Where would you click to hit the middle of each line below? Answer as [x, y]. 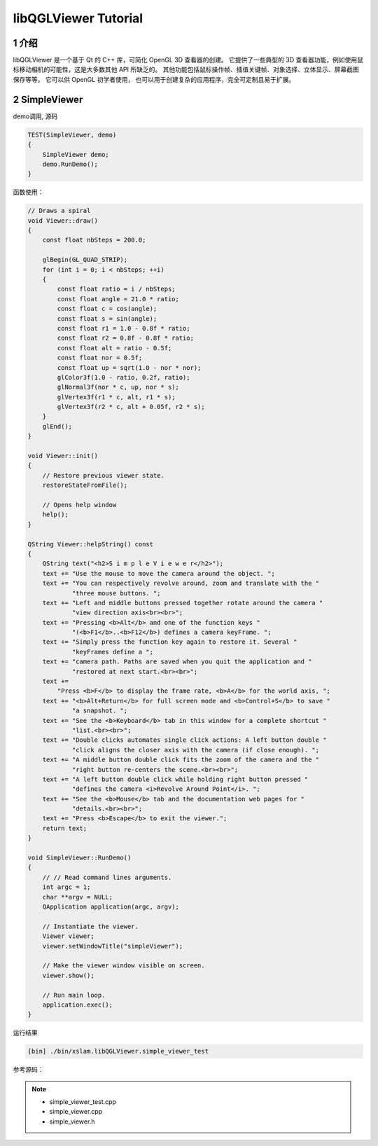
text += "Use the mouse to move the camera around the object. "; [159, 573]
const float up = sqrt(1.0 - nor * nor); [129, 367]
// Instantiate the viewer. [91, 926]
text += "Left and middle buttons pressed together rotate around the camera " [183, 603]
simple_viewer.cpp [76, 1112]
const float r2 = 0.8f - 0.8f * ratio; [125, 338]
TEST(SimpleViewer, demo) [72, 134]
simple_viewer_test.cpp [83, 1102]
